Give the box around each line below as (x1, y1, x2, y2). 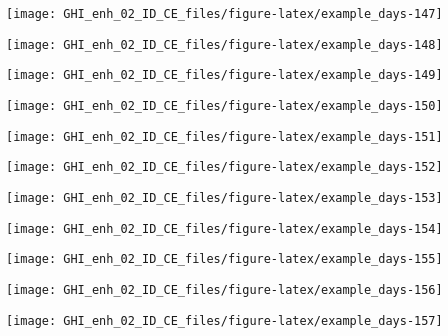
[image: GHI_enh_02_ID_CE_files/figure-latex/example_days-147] (6, 7, 443, 21)
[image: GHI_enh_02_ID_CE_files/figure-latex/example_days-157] (6, 313, 443, 328)
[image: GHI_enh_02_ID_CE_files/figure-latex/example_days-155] (6, 252, 443, 267)
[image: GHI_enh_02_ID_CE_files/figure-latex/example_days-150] (6, 98, 443, 113)
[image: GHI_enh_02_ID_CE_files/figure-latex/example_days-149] (6, 68, 443, 83)
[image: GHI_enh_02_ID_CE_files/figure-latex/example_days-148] (6, 37, 443, 52)
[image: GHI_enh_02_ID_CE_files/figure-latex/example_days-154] (6, 221, 443, 236)
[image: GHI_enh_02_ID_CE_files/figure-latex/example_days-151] (6, 129, 443, 144)
